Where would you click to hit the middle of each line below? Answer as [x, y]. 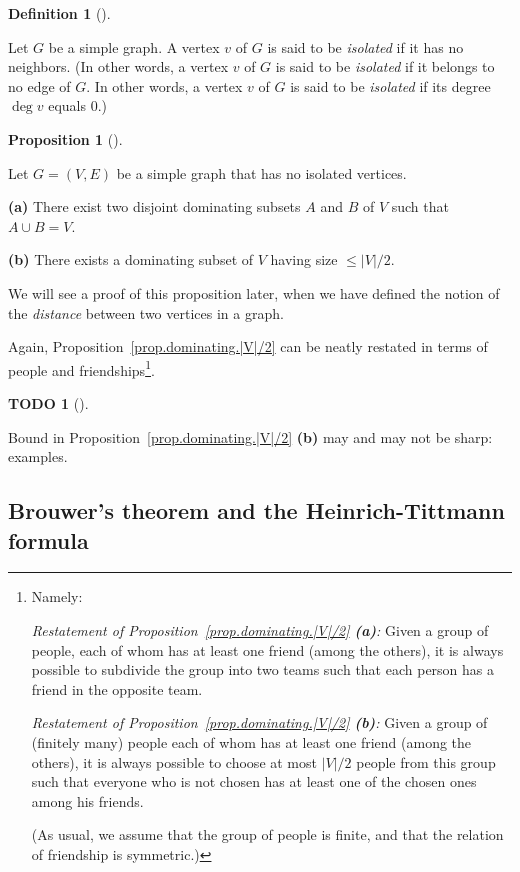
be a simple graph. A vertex [134, 46]
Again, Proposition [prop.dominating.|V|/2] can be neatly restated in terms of [248, 346]
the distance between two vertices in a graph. [146, 312]
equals [67, 105]
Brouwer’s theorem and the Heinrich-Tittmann [256, 510]
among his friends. [87, 800]
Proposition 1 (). [65, 138]
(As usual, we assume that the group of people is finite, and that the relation [267, 834]
